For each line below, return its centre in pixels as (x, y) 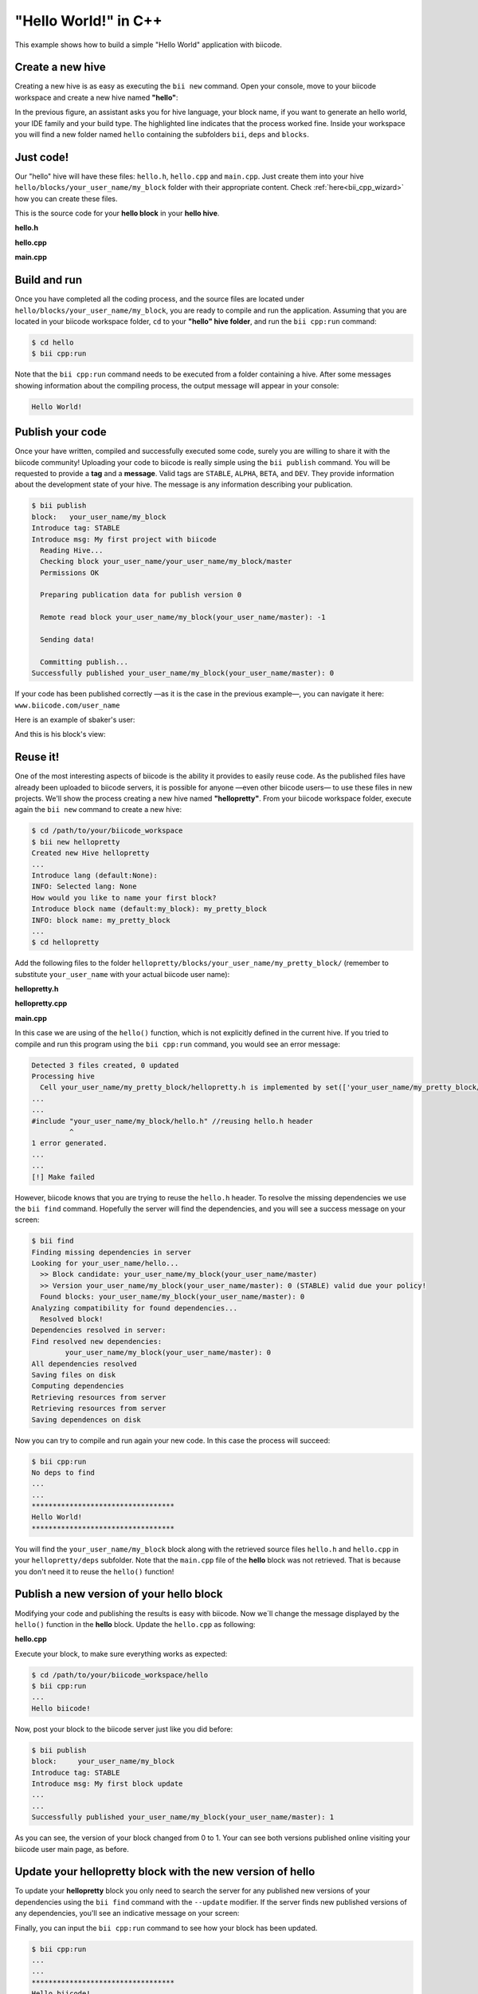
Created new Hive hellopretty (90, 853)
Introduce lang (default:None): (95, 875)
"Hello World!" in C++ (88, 21)
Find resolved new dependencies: (97, 1341)
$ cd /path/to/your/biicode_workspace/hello (120, 1675)
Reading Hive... (72, 550)
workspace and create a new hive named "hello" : (96, 97)
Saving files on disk (74, 1375)
